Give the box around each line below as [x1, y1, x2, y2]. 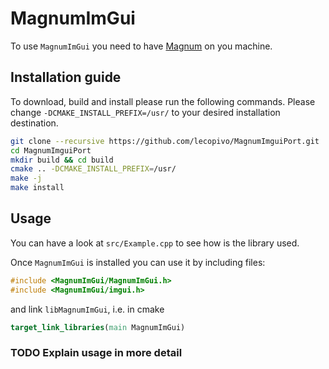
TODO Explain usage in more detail [10, 346, 183, 360]
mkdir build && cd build [10, 155, 114, 165]
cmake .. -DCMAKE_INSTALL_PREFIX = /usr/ [10, 164, 177, 174]
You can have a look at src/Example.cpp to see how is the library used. [10, 237, 300, 249]
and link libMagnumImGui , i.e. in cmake [10, 303, 165, 315]
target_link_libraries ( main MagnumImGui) [10, 322, 186, 332]
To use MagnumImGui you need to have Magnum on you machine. [10, 40, 273, 52]
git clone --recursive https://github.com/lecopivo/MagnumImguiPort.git [10, 136, 320, 146]
